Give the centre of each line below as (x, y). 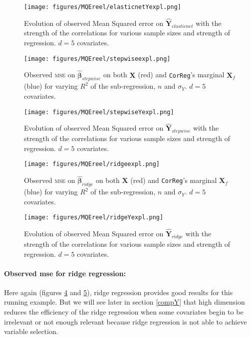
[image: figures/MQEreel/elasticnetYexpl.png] (103, 7)
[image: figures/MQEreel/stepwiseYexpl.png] (99, 112)
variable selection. (31, 331)
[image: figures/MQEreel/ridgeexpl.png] (92, 164)
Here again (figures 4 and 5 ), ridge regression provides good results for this (119, 292)
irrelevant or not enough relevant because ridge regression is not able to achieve (125, 321)
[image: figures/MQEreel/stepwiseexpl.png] (97, 59)
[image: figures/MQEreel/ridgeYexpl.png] (94, 218)
